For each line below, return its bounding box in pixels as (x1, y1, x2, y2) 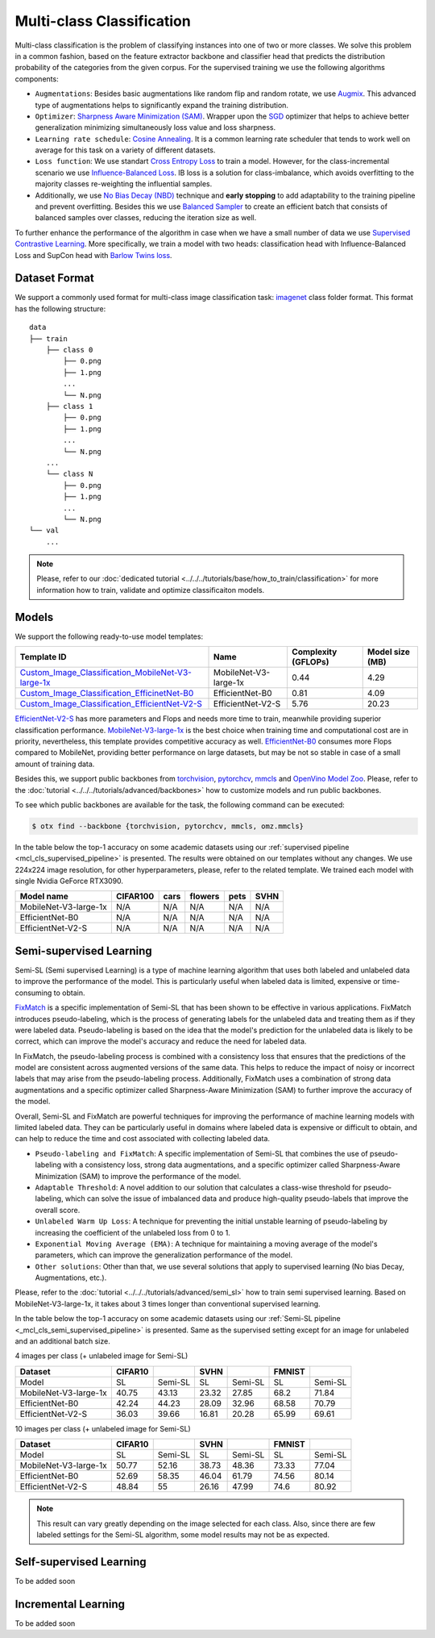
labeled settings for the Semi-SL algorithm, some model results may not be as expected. (36, 1530, 330, 1540)
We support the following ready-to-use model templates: (14, 631, 204, 641)
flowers (189, 891, 220, 902)
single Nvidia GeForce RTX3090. (14, 876, 124, 886)
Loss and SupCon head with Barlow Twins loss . (14, 250, 172, 260)
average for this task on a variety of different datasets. (35, 145, 216, 155)
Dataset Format (14, 271, 94, 286)
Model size (367, 646, 410, 657)
